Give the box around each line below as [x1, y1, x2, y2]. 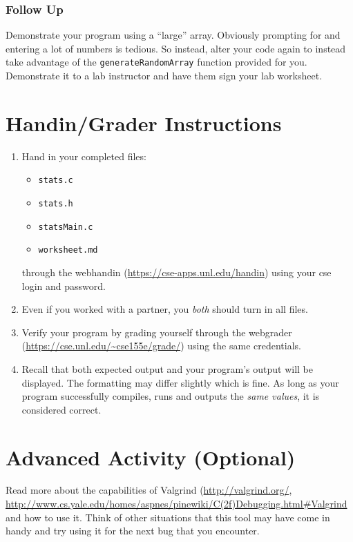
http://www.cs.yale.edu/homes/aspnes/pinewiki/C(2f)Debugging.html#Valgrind [6, 496, 347, 511]
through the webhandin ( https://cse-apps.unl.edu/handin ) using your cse [21, 265, 332, 279]
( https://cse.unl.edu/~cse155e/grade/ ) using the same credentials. [21, 338, 301, 353]
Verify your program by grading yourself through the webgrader [21, 325, 292, 339]
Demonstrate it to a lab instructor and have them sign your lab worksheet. [6, 68, 323, 83]
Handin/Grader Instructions [6, 108, 282, 137]
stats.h [38, 199, 73, 209]
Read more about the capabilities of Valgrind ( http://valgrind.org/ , [6, 483, 292, 497]
